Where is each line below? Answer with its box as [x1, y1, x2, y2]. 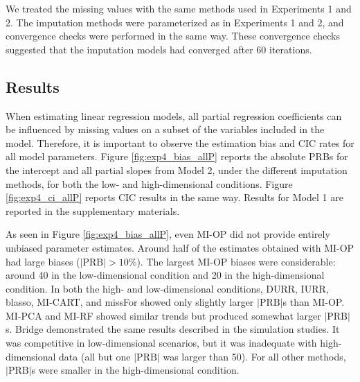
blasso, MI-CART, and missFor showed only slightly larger [6, 295, 254, 309]
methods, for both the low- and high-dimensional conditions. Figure [6, 176, 293, 191]
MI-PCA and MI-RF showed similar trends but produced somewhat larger [6, 308, 321, 322]
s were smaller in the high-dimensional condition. [31, 363, 240, 377]
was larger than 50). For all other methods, [163, 349, 346, 363]
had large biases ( [6, 254, 80, 268]
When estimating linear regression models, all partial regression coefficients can [6, 108, 342, 123]
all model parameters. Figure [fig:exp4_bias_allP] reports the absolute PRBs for [6, 149, 348, 164]
